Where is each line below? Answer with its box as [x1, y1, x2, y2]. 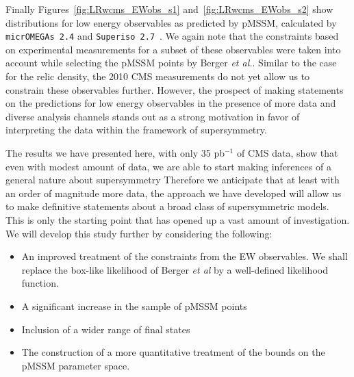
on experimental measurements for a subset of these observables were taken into [5, 42, 341, 56]
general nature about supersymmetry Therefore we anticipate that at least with [5, 172, 340, 187]
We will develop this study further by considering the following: [5, 226, 273, 240]
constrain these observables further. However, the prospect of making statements [5, 82, 344, 96]
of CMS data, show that [236, 146, 338, 159]
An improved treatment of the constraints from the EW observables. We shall [21, 249, 348, 263]
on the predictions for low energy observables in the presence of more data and [5, 96, 336, 110]
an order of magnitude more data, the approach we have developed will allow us [5, 185, 342, 200]
